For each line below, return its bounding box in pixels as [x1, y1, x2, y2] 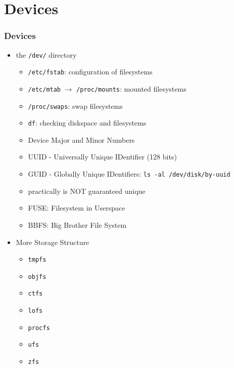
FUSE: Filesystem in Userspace [28, 202, 125, 213]
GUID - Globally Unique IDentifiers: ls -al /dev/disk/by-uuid [28, 169, 230, 179]
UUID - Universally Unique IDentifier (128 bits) [28, 151, 177, 162]
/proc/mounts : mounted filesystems [76, 83, 186, 94]
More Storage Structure [16, 236, 89, 247]
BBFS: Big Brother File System [28, 219, 127, 230]
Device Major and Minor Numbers [28, 134, 135, 145]
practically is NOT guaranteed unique [28, 185, 146, 196]
